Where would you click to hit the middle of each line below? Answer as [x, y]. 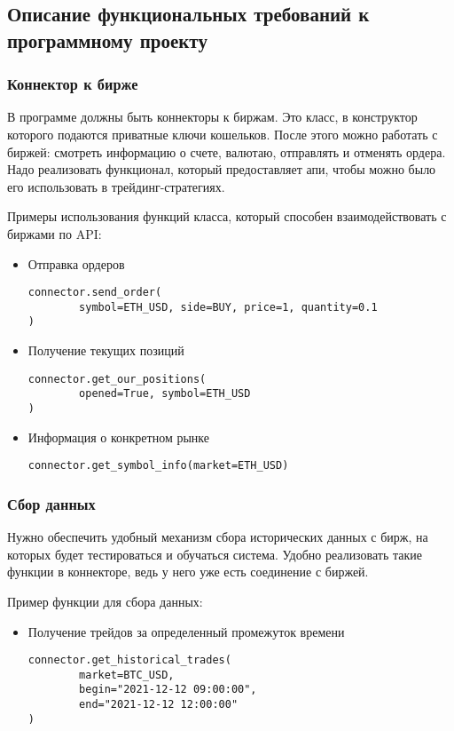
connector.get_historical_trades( [129, 660]
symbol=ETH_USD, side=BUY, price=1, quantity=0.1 [228, 307]
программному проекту [107, 40]
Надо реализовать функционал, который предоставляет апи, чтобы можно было [222, 169]
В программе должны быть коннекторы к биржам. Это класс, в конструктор [212, 117]
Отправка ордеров [76, 263]
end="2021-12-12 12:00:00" [159, 705]
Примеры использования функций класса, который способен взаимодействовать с [227, 216]
